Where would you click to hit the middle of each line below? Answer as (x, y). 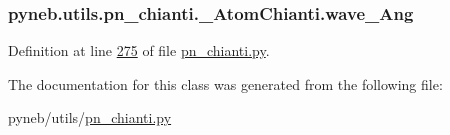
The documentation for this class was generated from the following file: (225, 83)
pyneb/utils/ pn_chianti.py (90, 117)
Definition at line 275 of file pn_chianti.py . (139, 50)
